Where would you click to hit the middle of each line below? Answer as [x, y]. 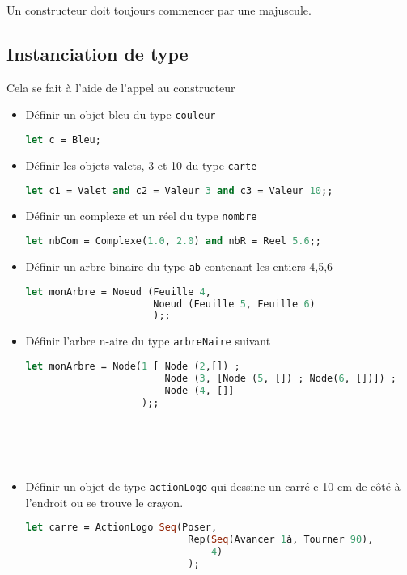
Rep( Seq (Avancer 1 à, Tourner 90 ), [281, 540]
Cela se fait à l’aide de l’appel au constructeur [121, 87]
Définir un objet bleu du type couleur [121, 114]
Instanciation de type [98, 53]
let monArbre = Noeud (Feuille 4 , [118, 292]
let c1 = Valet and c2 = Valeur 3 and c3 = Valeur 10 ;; [179, 190]
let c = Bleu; [63, 140]
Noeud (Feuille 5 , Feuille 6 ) [234, 304]
